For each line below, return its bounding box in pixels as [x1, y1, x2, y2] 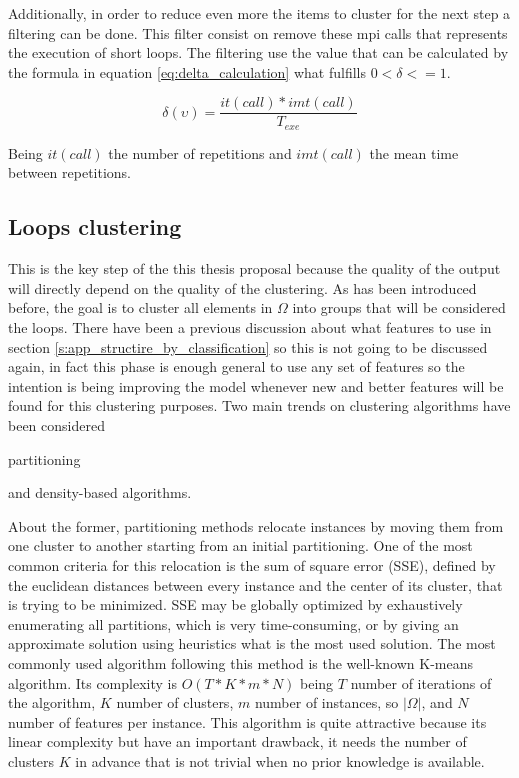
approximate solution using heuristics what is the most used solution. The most [8, 633, 496, 654]
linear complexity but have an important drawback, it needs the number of [8, 731, 467, 752]
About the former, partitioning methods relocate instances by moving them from [8, 515, 504, 536]
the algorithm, [8, 692, 96, 713]
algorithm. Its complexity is [8, 672, 177, 693]
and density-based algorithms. [8, 482, 192, 503]
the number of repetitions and [108, 142, 292, 163]
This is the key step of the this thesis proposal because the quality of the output [8, 258, 501, 279]
